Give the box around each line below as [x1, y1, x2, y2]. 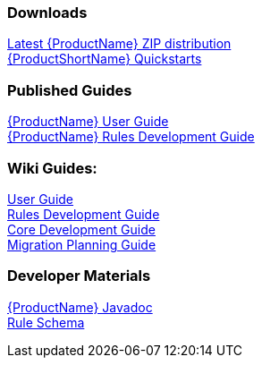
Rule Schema [7, 314, 85, 330]
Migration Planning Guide [7, 236, 156, 252]
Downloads [7, 4, 88, 21]
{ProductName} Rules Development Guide [7, 129, 255, 145]
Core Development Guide [7, 221, 156, 237]
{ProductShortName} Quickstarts [7, 51, 202, 67]
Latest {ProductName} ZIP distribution [7, 36, 232, 52]
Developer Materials [7, 267, 151, 285]
